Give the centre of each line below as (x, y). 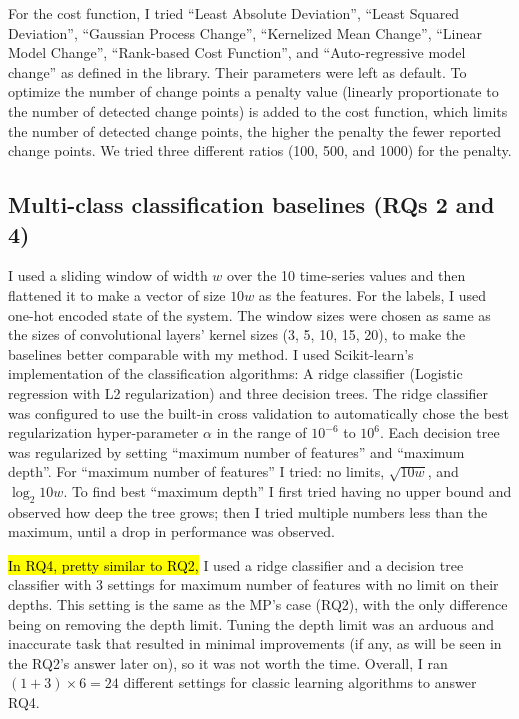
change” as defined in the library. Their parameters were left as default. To (237, 71)
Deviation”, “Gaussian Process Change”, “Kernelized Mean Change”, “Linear (245, 32)
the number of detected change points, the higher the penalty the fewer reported (254, 130)
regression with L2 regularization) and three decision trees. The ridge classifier (248, 392)
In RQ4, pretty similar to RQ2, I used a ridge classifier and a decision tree (236, 564)
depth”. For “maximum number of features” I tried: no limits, (196, 471)
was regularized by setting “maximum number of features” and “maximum (236, 451)
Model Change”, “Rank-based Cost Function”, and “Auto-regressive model (237, 52)
